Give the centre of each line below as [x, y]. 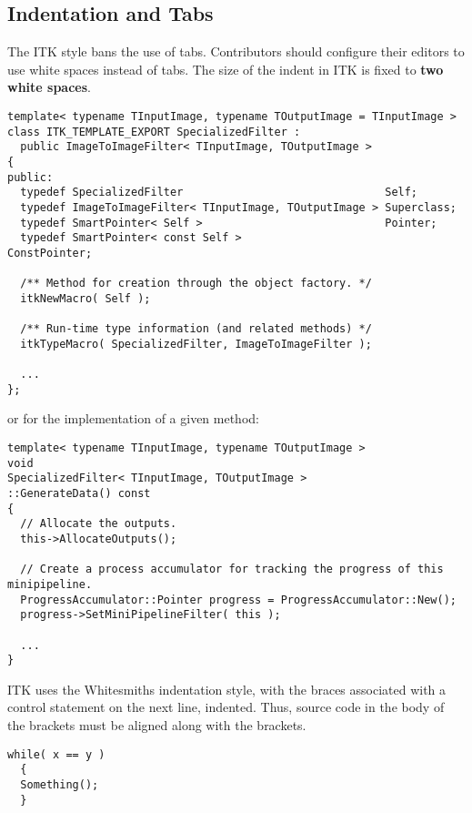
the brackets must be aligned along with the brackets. [157, 725]
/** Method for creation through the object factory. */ [196, 284]
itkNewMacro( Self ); [85, 298]
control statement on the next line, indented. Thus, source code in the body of [226, 707]
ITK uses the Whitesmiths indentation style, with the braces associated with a [227, 689]
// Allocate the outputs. [99, 524]
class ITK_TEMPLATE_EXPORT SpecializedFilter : [154, 132]
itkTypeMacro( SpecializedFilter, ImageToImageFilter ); [196, 344]
